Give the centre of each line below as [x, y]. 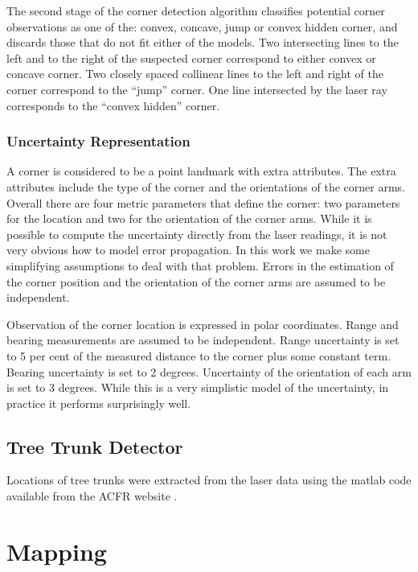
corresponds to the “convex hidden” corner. [113, 105]
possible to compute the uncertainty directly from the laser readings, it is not [197, 234]
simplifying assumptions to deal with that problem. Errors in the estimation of [200, 265]
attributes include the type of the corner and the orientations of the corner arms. [206, 186]
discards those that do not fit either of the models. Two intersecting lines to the [203, 42]
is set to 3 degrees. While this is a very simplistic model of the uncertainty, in [198, 387]
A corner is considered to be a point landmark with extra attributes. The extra [201, 171]
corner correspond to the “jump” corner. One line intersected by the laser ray [197, 89]
